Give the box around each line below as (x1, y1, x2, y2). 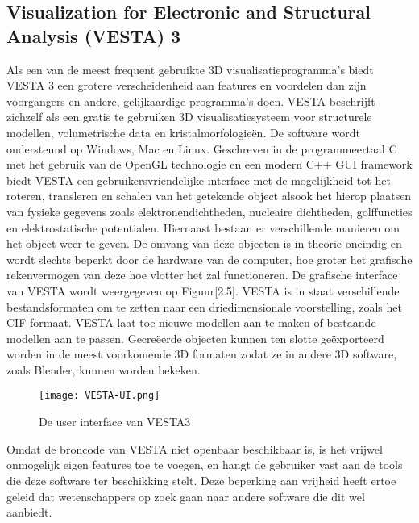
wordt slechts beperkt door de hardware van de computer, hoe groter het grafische (6, 250, 413, 267)
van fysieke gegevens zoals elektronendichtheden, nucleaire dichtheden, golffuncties (6, 203, 413, 220)
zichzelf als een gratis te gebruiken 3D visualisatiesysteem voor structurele (6, 108, 372, 125)
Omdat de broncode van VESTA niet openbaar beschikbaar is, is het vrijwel (6, 440, 383, 457)
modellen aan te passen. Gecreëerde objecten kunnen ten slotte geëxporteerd (6, 329, 384, 346)
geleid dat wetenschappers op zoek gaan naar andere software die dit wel (6, 487, 365, 504)
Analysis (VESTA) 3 (6, 23, 181, 48)
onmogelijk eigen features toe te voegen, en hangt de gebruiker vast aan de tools (6, 456, 403, 473)
